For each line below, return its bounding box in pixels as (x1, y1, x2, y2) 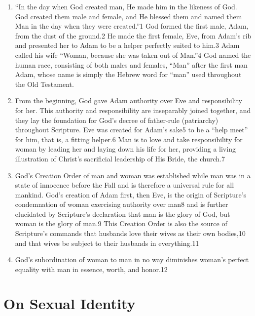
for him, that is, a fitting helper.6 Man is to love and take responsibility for (15, 134, 243, 144)
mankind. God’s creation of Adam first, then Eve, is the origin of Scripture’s (15, 189, 247, 199)
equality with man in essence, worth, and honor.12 (15, 264, 168, 274)
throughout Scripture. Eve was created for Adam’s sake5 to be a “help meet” (15, 124, 248, 135)
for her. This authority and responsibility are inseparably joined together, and (15, 105, 251, 115)
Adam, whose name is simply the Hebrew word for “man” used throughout (15, 69, 242, 79)
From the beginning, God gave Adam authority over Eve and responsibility (15, 95, 242, 106)
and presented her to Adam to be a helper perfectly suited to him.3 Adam (15, 40, 240, 50)
